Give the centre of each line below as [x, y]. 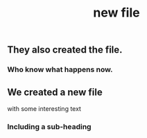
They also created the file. [65, 50]
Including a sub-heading [49, 126]
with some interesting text [44, 108]
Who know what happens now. [60, 69]
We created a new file [55, 92]
